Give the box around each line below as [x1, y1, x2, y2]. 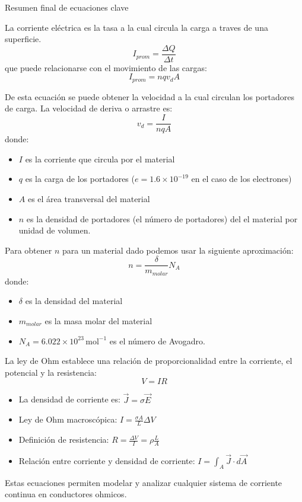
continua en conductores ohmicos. [5, 488, 127, 500]
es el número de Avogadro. [109, 334, 205, 347]
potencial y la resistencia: [5, 366, 97, 378]
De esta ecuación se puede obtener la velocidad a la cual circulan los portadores [5, 90, 294, 103]
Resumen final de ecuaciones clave [5, 1, 129, 13]
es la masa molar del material [44, 315, 152, 327]
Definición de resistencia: [18, 433, 109, 446]
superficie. [5, 33, 42, 45]
